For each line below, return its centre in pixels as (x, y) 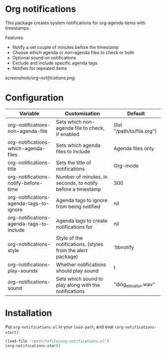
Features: (15, 38)
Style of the (69, 238)
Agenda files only (134, 148)
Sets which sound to (80, 279)
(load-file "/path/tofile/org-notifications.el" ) (57, 341)
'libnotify (124, 247)
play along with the (78, 285)
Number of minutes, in (82, 176)
